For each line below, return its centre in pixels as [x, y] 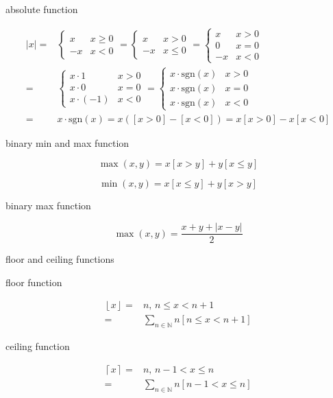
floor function [34, 282]
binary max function [48, 206]
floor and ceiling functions [60, 259]
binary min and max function [67, 142]
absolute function [42, 9]
